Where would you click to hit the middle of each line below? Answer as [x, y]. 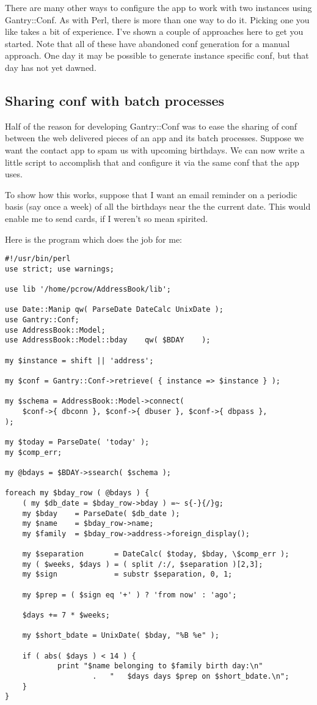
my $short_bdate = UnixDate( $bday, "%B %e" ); [121, 636]
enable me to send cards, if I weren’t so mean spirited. [107, 218]
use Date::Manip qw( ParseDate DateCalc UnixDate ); [114, 310]
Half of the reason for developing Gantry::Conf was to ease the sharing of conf [151, 126]
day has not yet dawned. [51, 67]
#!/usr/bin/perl [38, 259]
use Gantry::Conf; [42, 320]
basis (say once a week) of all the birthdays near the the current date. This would [158, 206]
